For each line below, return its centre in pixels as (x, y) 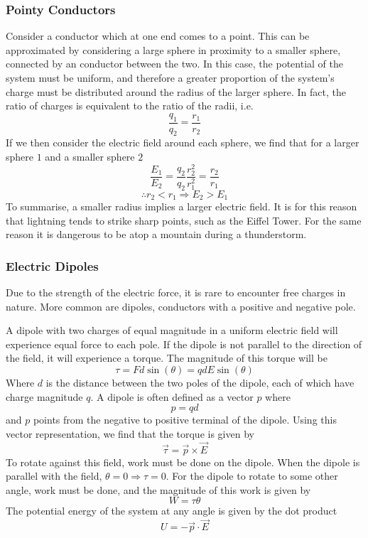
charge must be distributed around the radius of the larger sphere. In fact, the (176, 91)
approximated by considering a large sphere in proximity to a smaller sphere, (173, 49)
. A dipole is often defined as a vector (172, 396)
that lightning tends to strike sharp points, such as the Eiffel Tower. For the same (184, 220)
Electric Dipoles (52, 265)
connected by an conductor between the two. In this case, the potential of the (174, 64)
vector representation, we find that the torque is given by (130, 433)
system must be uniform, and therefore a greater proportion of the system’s (170, 77)
